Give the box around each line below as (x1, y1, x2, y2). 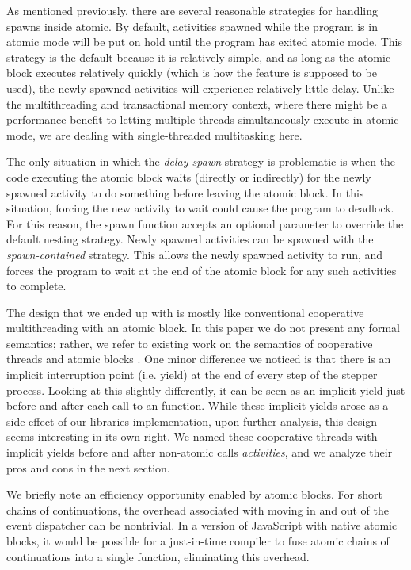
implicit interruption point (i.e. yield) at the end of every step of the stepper (6, 366, 378, 383)
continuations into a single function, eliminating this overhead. (6, 548, 310, 564)
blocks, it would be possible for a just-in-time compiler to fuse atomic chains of (6, 533, 390, 549)
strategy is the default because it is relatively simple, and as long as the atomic (6, 48, 391, 65)
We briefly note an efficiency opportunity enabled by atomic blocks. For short (6, 486, 382, 503)
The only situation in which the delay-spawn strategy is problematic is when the (6, 153, 396, 170)
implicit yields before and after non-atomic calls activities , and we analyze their (6, 444, 393, 461)
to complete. (6, 277, 67, 294)
